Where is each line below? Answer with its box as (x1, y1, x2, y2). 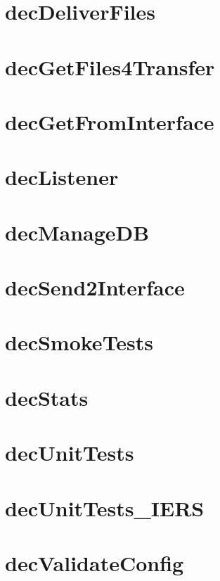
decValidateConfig (5, 548, 184, 577)
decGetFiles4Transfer (5, 52, 215, 81)
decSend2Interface (5, 273, 185, 302)
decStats (5, 383, 89, 411)
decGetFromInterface (5, 107, 214, 136)
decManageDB (5, 217, 150, 246)
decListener (5, 162, 119, 191)
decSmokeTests (5, 328, 154, 357)
